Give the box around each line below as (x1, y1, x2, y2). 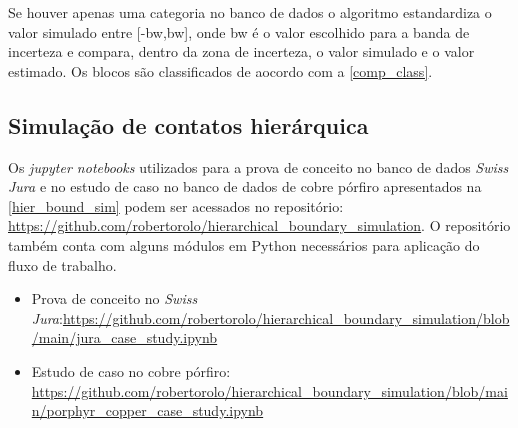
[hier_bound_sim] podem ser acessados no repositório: (8, 195, 344, 216)
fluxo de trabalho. (8, 254, 117, 275)
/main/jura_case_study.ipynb (31, 327, 218, 348)
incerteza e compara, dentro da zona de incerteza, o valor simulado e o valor (8, 41, 475, 62)
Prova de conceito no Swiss (31, 288, 198, 309)
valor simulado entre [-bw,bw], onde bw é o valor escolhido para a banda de (8, 21, 470, 42)
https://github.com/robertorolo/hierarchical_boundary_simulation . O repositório (8, 215, 511, 236)
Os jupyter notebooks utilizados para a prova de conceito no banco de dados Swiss (8, 156, 509, 177)
